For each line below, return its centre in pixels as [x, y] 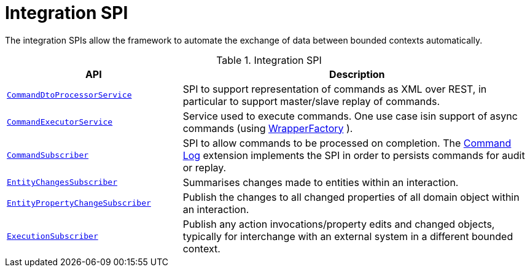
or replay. [205, 167]
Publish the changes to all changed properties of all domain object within [351, 197]
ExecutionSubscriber [53, 236]
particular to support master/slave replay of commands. [311, 101]
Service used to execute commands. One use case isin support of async [350, 116]
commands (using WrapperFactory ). [268, 128]
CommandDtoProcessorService [69, 95]
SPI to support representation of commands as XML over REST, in [335, 89]
